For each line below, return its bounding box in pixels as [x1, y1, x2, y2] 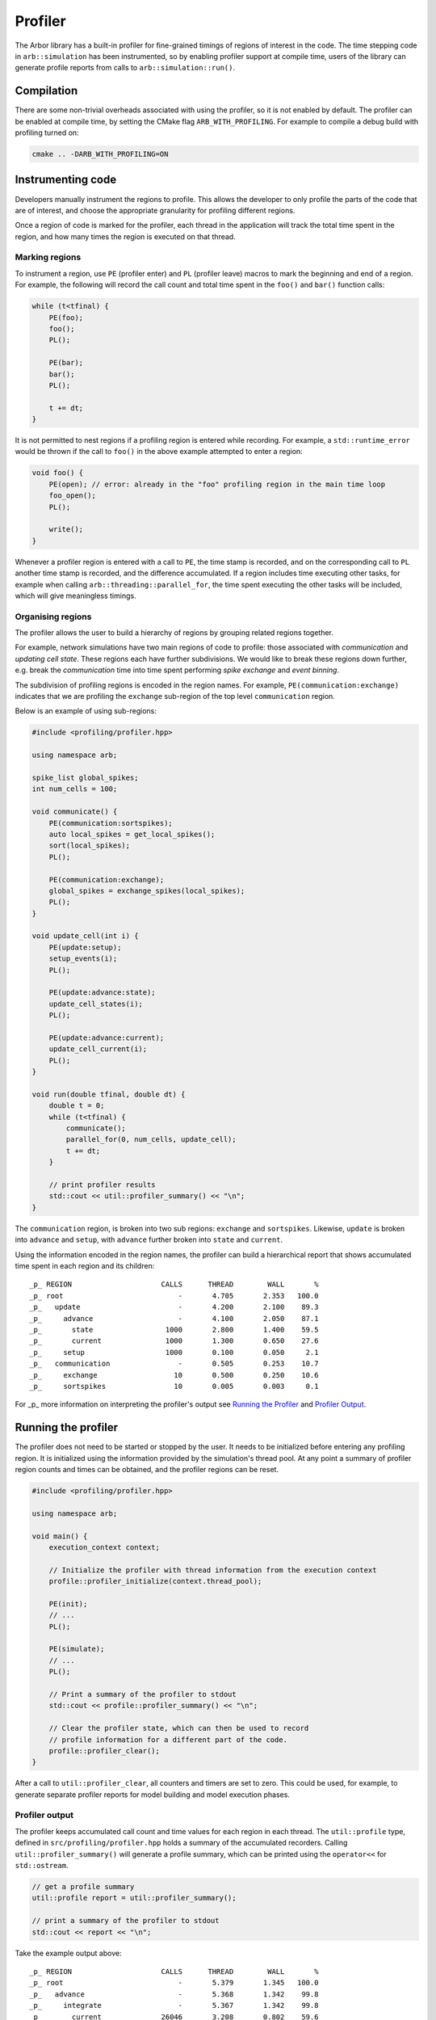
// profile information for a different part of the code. [48, 1735, 288, 1744]
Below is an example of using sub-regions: [15, 706, 157, 716]
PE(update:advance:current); [48, 1033, 165, 1042]
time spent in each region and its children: [15, 1260, 155, 1270]
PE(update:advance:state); [48, 988, 157, 997]
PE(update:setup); [48, 942, 122, 952]
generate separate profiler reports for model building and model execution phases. [15, 1790, 291, 1799]
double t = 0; [48, 1101, 105, 1110]
